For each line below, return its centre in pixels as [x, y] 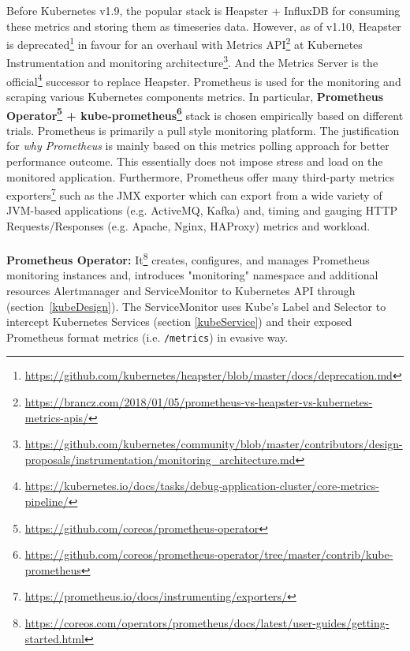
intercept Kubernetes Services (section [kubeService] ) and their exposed [179, 322]
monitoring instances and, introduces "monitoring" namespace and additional [192, 275]
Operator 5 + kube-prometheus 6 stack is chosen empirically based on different [205, 114]
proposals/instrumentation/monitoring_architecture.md [160, 459]
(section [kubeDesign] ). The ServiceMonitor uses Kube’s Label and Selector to [196, 306]
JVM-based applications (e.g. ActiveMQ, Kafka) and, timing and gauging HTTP [202, 210]
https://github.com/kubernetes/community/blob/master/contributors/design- [214, 444]
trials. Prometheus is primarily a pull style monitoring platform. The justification [203, 130]
